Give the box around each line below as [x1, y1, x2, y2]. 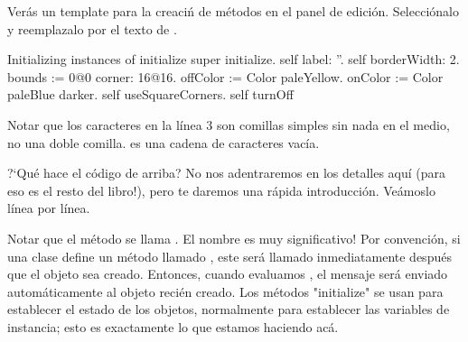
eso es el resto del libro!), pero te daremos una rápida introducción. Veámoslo [7, 180, 435, 199]
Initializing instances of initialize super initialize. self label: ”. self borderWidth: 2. [7, 50, 460, 69]
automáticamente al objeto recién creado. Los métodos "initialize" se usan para [7, 282, 444, 300]
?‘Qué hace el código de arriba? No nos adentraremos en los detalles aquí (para [7, 163, 446, 182]
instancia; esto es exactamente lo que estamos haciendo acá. [7, 317, 339, 336]
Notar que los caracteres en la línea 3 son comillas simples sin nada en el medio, [7, 115, 450, 134]
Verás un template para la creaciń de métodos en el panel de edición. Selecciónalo [7, 2, 459, 20]
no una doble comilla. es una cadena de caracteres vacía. [7, 133, 320, 152]
